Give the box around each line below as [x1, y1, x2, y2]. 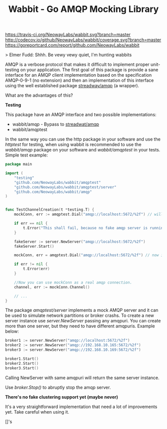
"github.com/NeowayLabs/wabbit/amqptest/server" [14, 184, 117, 190]
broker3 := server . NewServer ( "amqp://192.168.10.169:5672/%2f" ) [5, 347, 141, 352]
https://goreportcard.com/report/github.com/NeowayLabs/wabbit [5, 42, 140, 48]
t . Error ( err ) [23, 267, 50, 272]
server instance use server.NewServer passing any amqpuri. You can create [5, 318, 161, 324]
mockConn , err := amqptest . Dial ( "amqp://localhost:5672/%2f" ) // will [14, 212, 164, 217]
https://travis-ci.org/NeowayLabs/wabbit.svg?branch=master [5, 31, 131, 38]
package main [5, 162, 32, 167]
